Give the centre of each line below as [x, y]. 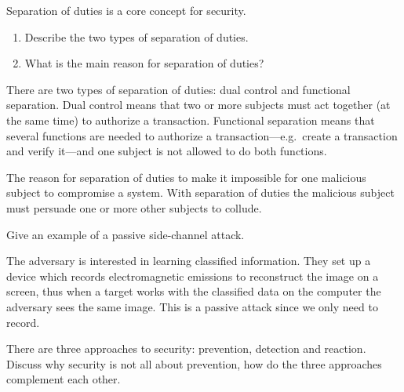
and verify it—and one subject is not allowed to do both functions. [167, 151]
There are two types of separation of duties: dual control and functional [178, 89]
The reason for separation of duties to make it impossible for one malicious [186, 177]
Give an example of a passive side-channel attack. [126, 234]
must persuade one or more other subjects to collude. [134, 207]
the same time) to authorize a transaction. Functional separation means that [191, 120]
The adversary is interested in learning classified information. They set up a [189, 261]
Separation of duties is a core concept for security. [126, 10]
